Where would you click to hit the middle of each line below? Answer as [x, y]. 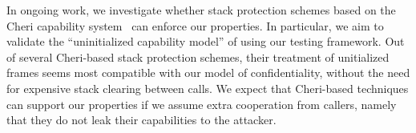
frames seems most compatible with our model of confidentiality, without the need [208, 73]
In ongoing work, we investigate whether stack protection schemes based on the [201, 10]
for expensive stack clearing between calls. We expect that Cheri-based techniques [208, 88]
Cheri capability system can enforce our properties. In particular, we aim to [195, 25]
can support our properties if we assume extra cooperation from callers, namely [202, 104]
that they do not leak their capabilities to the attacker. [141, 120]
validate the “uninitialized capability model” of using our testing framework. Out [206, 41]
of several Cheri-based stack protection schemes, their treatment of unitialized [198, 56]
